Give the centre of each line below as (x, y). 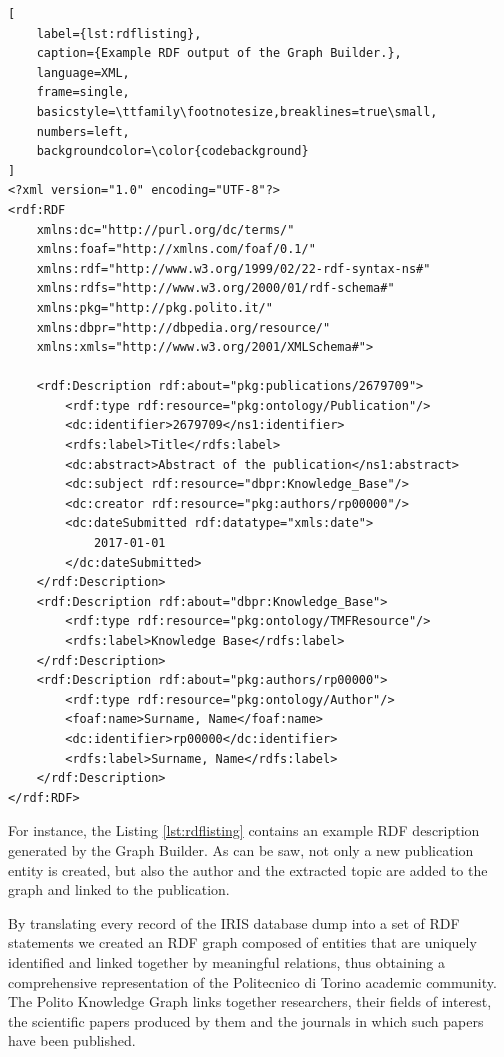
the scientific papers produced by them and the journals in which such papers (246, 1020)
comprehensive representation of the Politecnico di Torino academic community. (252, 981)
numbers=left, (83, 131)
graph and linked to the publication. (119, 889)
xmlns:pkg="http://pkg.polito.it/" (154, 307)
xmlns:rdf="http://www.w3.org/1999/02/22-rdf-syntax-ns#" (233, 268)
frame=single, (83, 92)
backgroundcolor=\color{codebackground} (172, 151)
